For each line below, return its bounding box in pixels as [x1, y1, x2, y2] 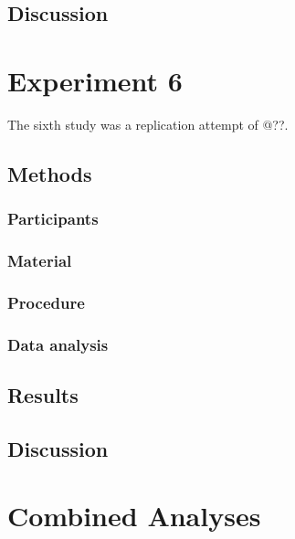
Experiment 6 [7, 61, 183, 99]
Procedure [7, 291, 85, 313]
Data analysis [7, 333, 109, 355]
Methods [7, 159, 92, 187]
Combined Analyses [7, 497, 261, 534]
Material [7, 249, 72, 272]
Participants [7, 207, 99, 230]
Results [7, 381, 79, 409]
